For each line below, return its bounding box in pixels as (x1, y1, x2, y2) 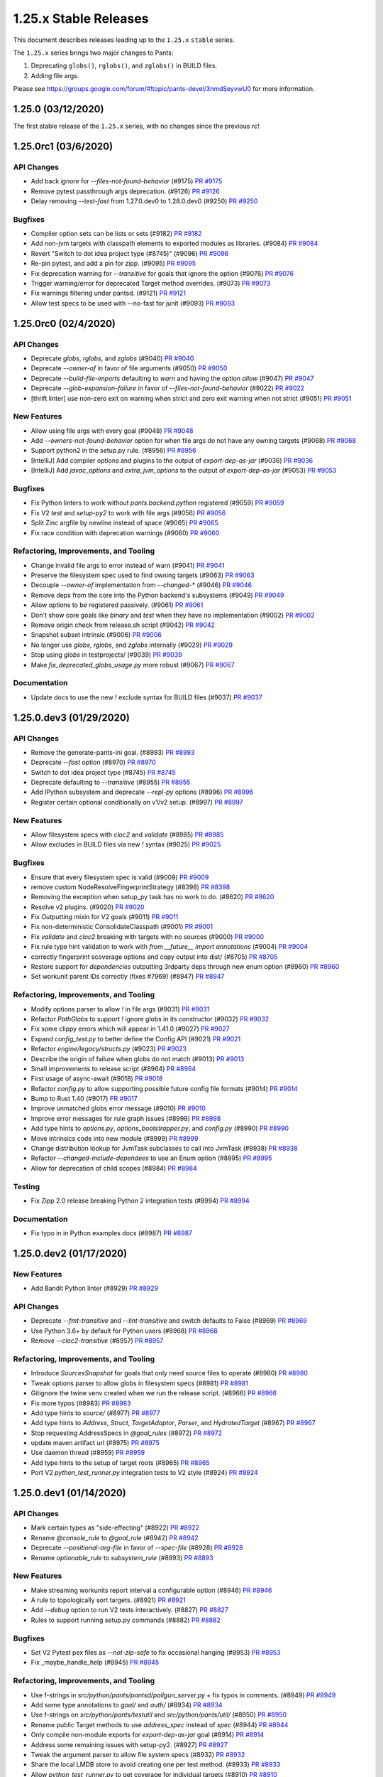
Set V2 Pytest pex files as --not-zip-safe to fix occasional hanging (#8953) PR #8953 (30, 1648, 281, 1657)
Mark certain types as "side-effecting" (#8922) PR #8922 (30, 1523, 200, 1532)
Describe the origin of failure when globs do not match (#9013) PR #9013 (30, 1054, 245, 1063)
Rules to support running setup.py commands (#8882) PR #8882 (30, 1616, 221, 1624)
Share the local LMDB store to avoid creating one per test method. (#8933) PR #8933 (30, 1760, 281, 1769)
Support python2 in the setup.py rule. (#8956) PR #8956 (30, 446, 196, 455)
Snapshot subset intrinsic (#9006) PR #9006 (30, 630, 162, 639)
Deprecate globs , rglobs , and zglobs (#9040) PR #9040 (30, 354, 194, 363)
